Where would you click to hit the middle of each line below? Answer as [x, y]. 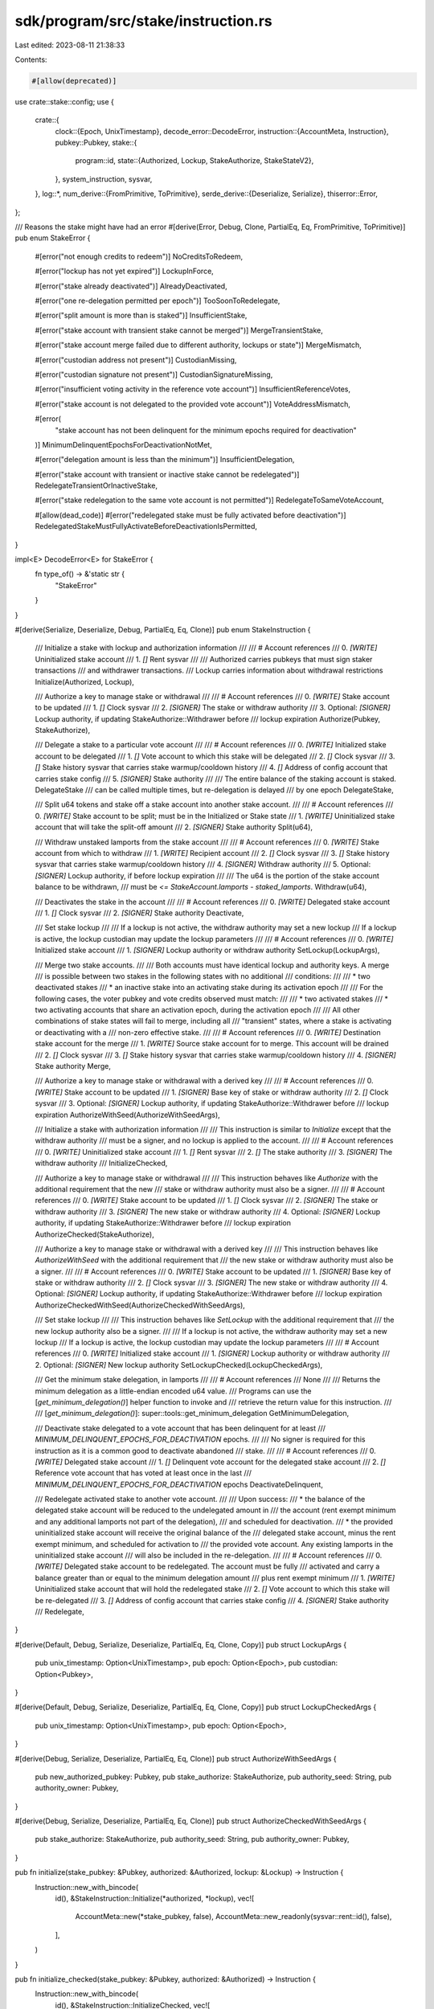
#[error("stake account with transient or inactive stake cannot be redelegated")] [167, 474]
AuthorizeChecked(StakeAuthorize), [94, 1234]
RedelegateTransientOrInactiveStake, [96, 485]
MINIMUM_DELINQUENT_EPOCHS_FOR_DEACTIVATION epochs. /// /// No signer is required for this [200, 1439]
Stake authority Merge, [73, 1066]
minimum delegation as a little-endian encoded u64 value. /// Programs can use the [173, 1391]
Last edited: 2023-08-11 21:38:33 [70, 45]
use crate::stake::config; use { [64, 101]
